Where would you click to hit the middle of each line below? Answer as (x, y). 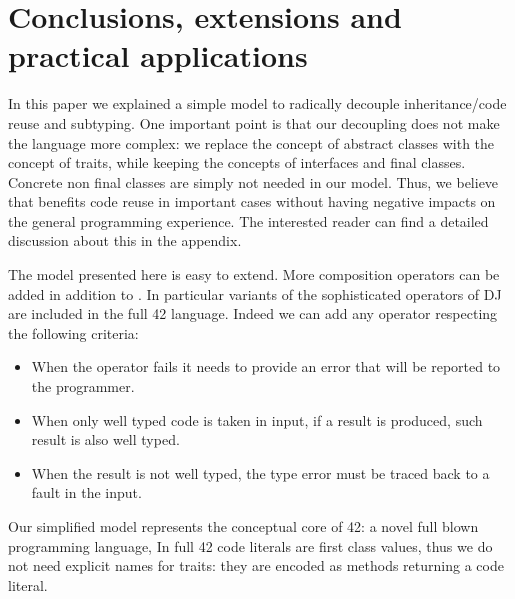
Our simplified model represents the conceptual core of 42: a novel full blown (243, 526)
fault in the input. (86, 492)
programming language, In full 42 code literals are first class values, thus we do (250, 545)
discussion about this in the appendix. (125, 240)
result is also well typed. (105, 439)
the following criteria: (73, 332)
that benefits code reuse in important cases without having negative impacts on (252, 201)
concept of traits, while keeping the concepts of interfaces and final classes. (237, 162)
